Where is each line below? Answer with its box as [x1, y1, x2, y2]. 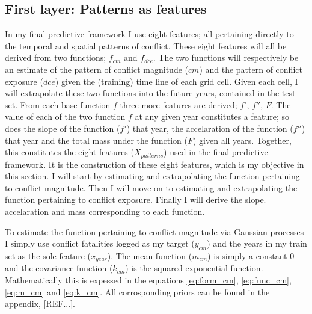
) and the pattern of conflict [199, 63, 302, 75]
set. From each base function [5, 98, 111, 111]
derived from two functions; [5, 51, 106, 64]
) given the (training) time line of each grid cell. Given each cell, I [55, 75, 298, 87]
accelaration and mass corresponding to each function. [5, 205, 205, 217]
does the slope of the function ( [5, 122, 120, 134]
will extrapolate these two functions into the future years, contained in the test [5, 87, 296, 99]
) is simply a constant [207, 249, 287, 262]
